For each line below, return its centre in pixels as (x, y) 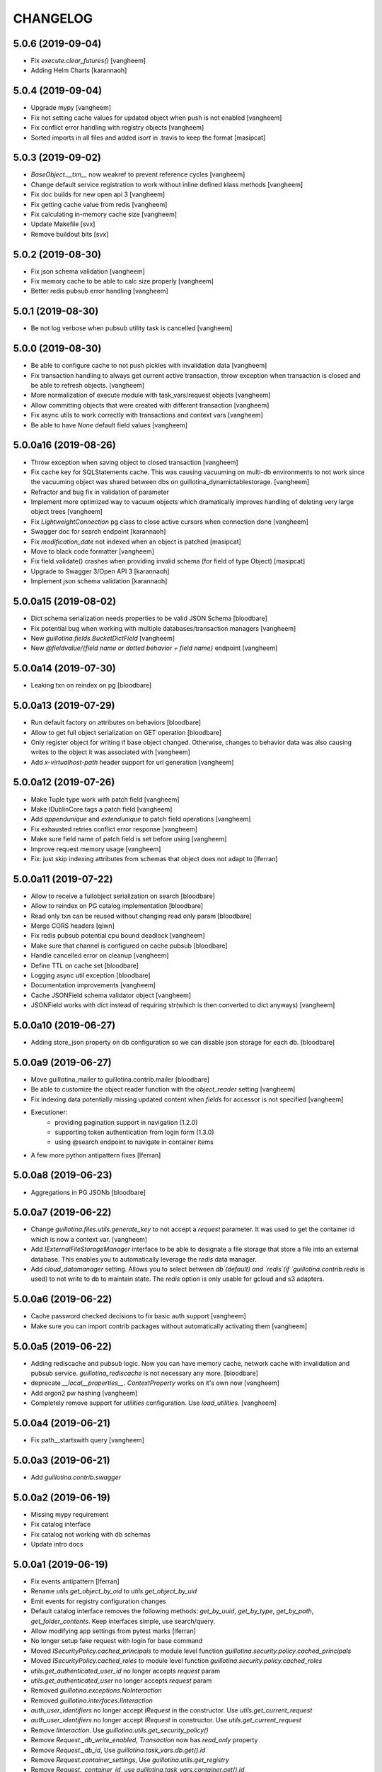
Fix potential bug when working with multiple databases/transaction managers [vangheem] (163, 628)
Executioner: (49, 1112)
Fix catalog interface (61, 1525)
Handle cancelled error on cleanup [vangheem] (100, 955)
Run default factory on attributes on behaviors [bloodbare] (116, 722)
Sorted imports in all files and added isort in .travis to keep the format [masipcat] (148, 138)
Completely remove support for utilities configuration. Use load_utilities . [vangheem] (154, 1403)
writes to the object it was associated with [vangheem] (111, 752)
